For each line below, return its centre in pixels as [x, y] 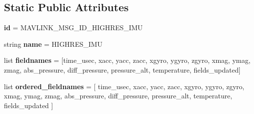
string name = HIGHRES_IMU [53, 44]
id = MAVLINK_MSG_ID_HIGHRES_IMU [73, 28]
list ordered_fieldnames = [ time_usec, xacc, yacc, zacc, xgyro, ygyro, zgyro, [124, 86]
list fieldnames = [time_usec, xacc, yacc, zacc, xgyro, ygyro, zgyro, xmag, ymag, [127, 60]
